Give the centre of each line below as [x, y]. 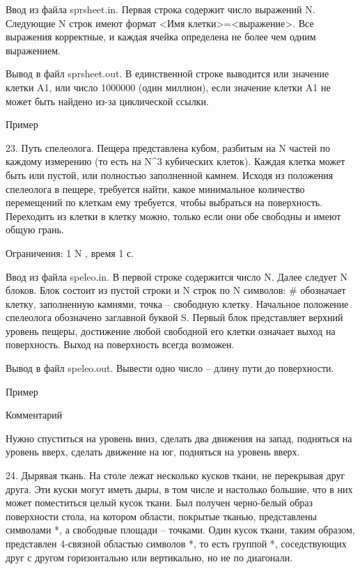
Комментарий [34, 415]
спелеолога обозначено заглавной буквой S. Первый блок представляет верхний [174, 317]
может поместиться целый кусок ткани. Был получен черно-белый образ [159, 502]
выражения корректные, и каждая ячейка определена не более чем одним [161, 37]
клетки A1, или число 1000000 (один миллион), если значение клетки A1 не [168, 87]
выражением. [33, 50]
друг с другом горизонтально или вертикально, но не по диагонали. [149, 557]
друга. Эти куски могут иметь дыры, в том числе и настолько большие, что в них [179, 489]
